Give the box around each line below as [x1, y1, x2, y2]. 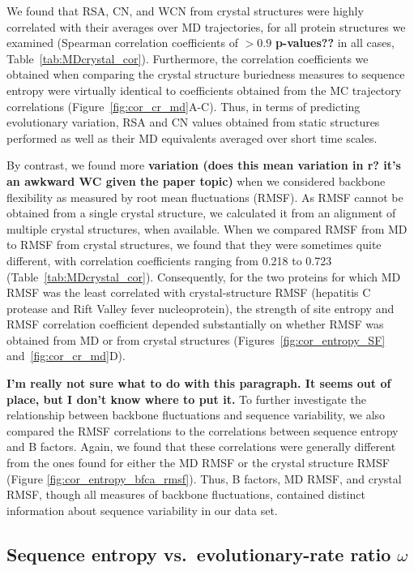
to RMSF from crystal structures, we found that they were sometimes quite [6, 236, 382, 253]
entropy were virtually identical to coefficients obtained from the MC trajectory [6, 81, 402, 98]
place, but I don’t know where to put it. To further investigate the [6, 390, 366, 407]
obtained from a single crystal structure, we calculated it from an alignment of [6, 204, 396, 221]
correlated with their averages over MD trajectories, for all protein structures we [6, 18, 406, 35]
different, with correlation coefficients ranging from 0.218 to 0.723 [6, 251, 332, 268]
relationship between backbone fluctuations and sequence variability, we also [6, 406, 386, 423]
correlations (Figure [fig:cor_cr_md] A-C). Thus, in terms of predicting [6, 97, 361, 114]
